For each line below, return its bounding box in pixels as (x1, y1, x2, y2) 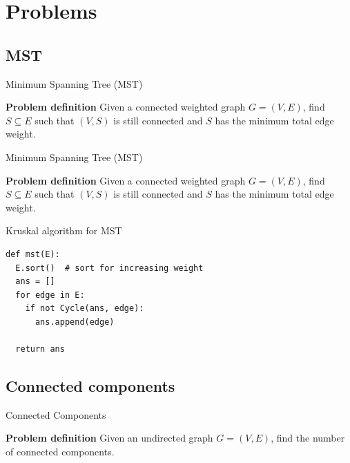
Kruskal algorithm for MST (6, 223, 122, 238)
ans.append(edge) (35, 316, 115, 327)
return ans (15, 344, 65, 355)
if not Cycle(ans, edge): (25, 303, 144, 314)
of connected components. (6, 444, 115, 459)
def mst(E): (6, 249, 60, 259)
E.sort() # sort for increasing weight (15, 263, 204, 273)
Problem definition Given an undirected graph (6, 431, 213, 445)
